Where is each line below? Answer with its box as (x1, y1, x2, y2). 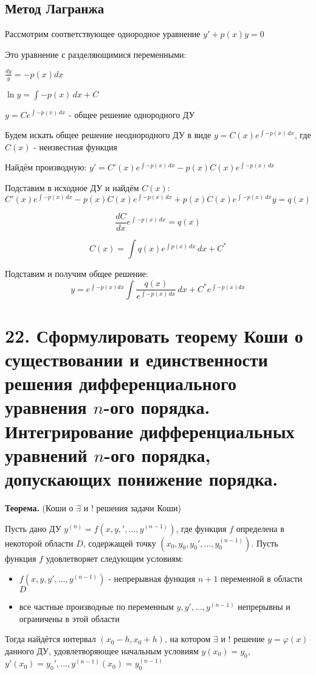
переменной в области (221, 572, 303, 585)
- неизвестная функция (33, 140, 117, 153)
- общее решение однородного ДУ (68, 108, 195, 121)
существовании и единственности (5, 347, 268, 372)
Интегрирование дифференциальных (5, 418, 295, 443)
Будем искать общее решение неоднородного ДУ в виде (5, 128, 211, 141)
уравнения (5, 394, 87, 419)
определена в (236, 522, 284, 534)
